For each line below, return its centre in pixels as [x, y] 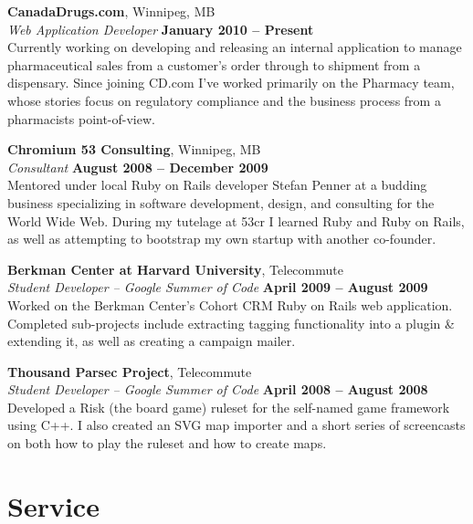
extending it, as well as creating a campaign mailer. [152, 341]
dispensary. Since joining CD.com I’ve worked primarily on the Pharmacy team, [231, 83]
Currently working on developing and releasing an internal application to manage [235, 47]
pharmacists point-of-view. [81, 118]
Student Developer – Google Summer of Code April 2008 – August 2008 [218, 389]
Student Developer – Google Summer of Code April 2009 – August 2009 [218, 287]
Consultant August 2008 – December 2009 [138, 167]
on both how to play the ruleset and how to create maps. [167, 443]
